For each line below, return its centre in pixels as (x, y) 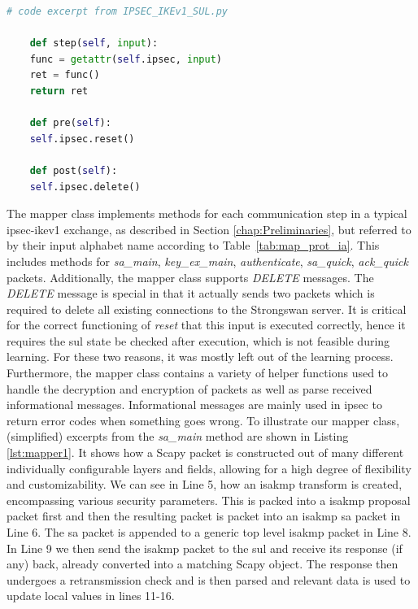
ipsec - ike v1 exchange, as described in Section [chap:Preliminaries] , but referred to (209, 229)
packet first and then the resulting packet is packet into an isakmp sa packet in (204, 516)
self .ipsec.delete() (85, 187)
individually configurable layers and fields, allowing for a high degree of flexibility (209, 468)
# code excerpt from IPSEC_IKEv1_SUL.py (118, 11)
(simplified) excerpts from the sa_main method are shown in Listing (178, 436)
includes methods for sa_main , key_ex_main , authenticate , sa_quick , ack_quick (207, 261)
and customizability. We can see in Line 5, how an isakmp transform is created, (205, 484)
